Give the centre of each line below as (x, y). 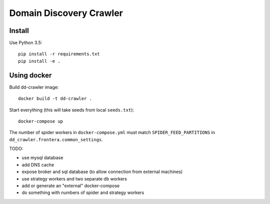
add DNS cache (38, 165)
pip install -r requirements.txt (59, 54)
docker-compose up (41, 121)
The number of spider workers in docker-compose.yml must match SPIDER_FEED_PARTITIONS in (112, 133)
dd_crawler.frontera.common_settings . (56, 139)
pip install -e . (39, 61)
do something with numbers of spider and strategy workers (83, 193)
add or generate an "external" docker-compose (71, 186)
